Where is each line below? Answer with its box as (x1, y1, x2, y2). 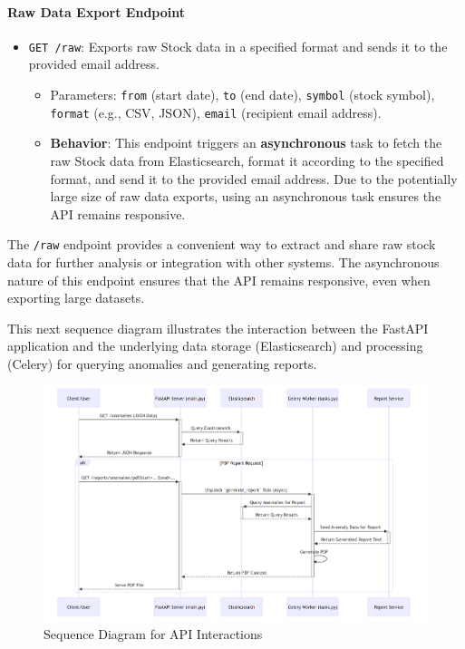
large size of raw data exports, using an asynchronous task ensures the (50, 187, 441, 206)
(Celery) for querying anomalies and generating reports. (7, 354, 317, 373)
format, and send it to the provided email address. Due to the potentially (50, 169, 458, 188)
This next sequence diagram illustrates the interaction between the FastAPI (7, 318, 429, 337)
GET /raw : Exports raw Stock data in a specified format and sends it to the (28, 36, 448, 55)
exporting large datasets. (7, 288, 145, 307)
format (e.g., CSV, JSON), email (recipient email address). (50, 102, 382, 121)
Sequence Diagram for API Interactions (44, 625, 263, 644)
